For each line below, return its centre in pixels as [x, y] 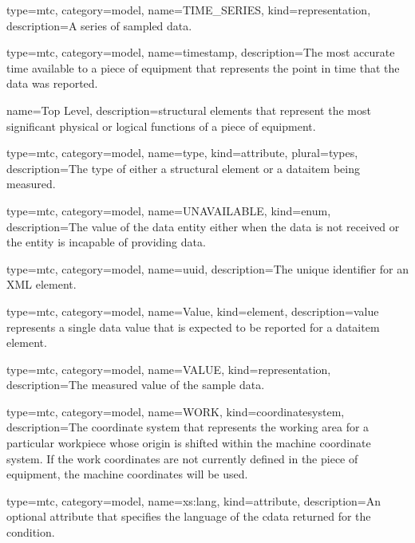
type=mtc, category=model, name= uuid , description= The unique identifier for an [207, 268]
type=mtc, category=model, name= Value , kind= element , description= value [193, 311]
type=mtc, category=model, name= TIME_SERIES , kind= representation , [189, 10]
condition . [31, 532]
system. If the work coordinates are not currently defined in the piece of [182, 458]
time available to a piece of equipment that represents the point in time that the [203, 67]
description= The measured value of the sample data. [136, 385]
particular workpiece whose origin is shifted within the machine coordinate [189, 443]
